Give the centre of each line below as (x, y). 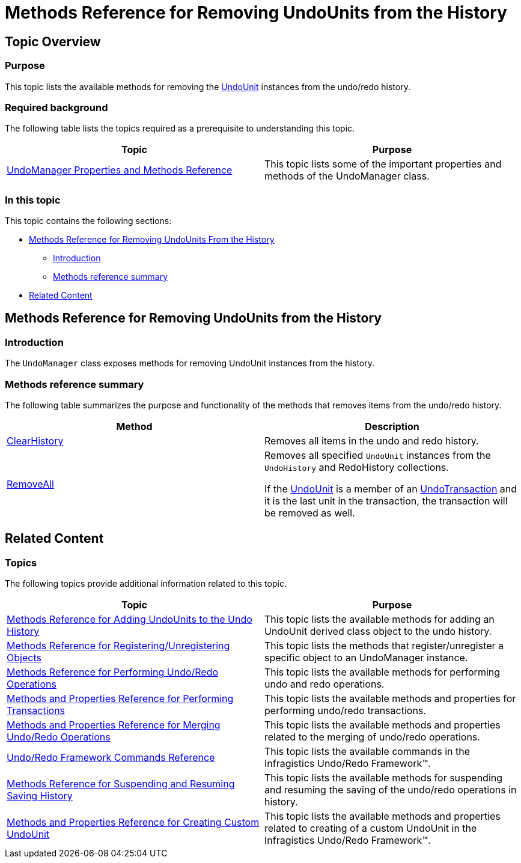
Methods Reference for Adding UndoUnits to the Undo (129, 619)
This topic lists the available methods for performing (382, 672)
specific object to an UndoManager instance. (366, 658)
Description (392, 427)
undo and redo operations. (324, 684)
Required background (56, 107)
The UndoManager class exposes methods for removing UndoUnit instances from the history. (190, 363)
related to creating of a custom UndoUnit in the (371, 828)
